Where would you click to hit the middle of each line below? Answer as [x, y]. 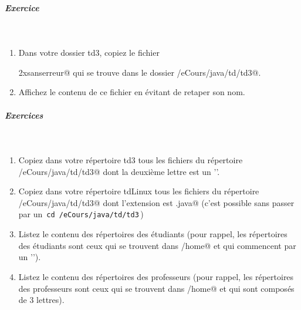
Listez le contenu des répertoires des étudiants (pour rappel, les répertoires [153, 234]
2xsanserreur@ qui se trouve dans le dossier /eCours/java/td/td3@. [140, 72]
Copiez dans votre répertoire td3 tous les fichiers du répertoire [131, 160]
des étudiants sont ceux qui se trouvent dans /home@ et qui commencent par [157, 245]
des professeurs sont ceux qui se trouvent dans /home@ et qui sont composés [156, 288]
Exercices [24, 115]
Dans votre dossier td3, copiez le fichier [89, 53]
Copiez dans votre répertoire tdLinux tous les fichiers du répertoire [139, 191]
